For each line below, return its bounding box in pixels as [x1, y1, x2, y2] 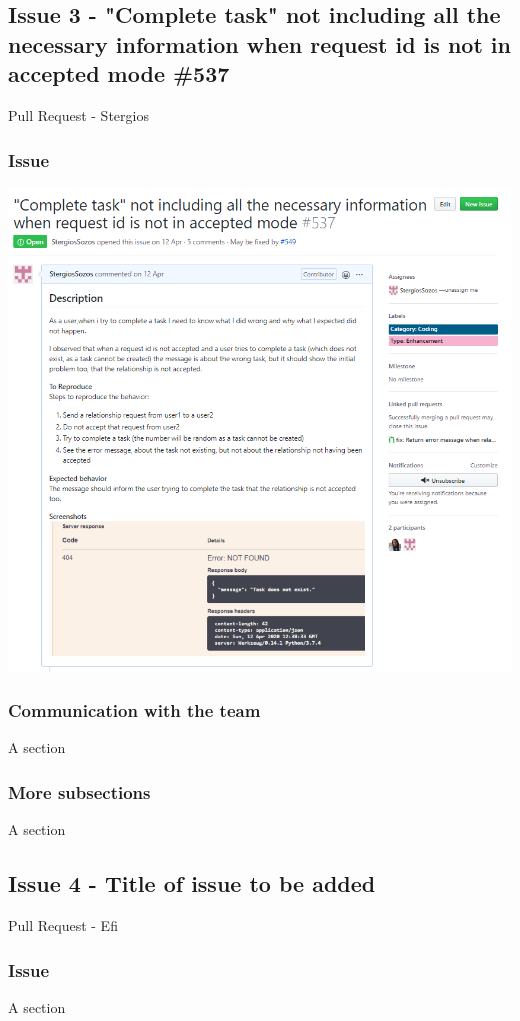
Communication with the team [8, 698, 261, 723]
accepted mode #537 [8, 58, 230, 89]
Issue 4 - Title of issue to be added [8, 868, 376, 899]
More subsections [8, 779, 151, 804]
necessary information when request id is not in [8, 28, 511, 59]
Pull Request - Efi [8, 915, 118, 936]
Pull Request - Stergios [8, 104, 149, 125]
